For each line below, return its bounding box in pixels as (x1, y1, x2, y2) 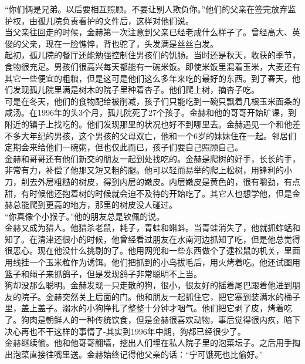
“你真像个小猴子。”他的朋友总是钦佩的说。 (5, 210, 165, 222)
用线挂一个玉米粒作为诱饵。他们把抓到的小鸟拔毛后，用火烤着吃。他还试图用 (5, 256, 300, 268)
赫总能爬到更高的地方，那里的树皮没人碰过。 (5, 198, 177, 211)
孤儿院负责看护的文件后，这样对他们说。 (37, 14, 194, 26)
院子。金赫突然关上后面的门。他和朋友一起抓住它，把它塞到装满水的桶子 (21, 290, 300, 302)
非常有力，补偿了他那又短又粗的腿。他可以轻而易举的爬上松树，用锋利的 (5, 164, 284, 176)
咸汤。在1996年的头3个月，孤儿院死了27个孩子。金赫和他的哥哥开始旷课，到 (5, 106, 296, 119)
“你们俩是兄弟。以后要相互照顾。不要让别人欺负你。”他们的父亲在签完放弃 (5, 3, 288, 15)
